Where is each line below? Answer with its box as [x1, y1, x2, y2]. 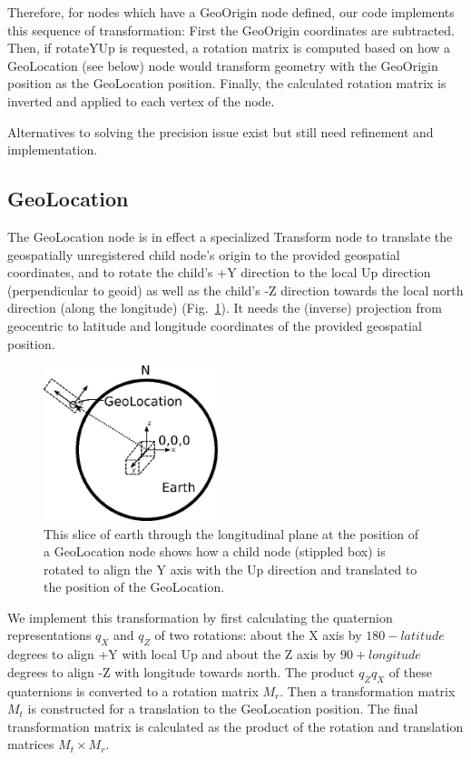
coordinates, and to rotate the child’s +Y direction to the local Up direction [7, 263, 431, 282]
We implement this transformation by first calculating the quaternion [7, 607, 393, 626]
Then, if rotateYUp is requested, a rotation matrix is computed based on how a [7, 38, 451, 57]
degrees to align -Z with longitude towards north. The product [7, 662, 355, 681]
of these [388, 662, 432, 681]
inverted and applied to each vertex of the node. [7, 91, 275, 110]
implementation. [7, 140, 98, 159]
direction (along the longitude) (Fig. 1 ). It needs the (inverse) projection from [7, 298, 442, 317]
